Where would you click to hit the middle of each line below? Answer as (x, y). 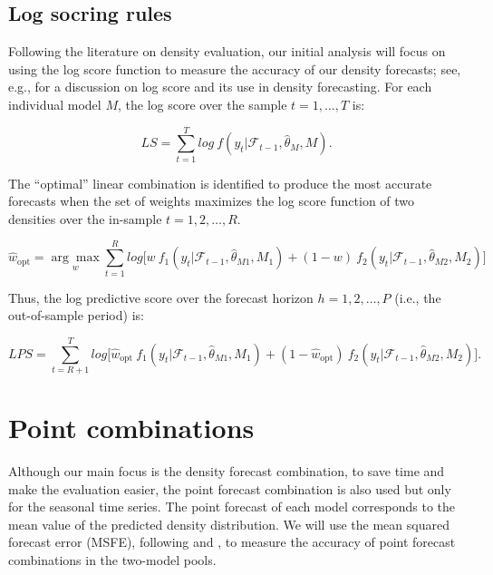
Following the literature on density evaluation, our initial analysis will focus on (227, 51)
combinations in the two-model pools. (112, 560)
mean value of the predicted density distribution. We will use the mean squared (229, 524)
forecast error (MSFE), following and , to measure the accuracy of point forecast (232, 542)
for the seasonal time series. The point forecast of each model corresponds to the (232, 507)
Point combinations (131, 428)
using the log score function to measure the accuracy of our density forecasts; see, (235, 68)
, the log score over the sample (202, 104)
